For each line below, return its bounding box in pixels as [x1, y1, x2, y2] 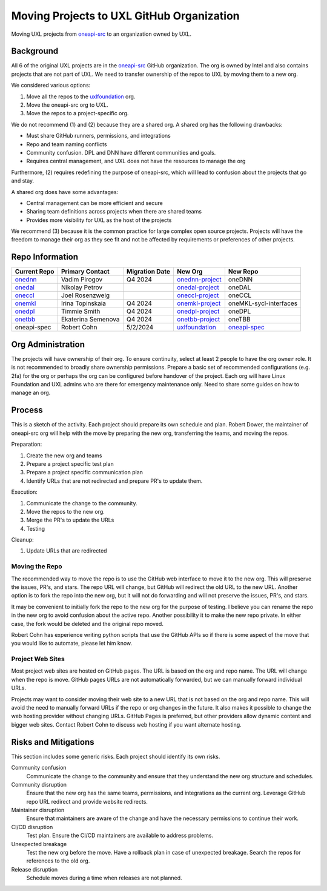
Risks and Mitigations [11, 737, 94, 747]
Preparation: [11, 440, 42, 448]
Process [11, 405, 43, 415]
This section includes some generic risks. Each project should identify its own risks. [11, 753, 220, 760]
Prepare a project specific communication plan [26, 469, 144, 476]
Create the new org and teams [26, 452, 102, 459]
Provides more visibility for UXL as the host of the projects [26, 216, 172, 224]
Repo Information [11, 252, 79, 262]
